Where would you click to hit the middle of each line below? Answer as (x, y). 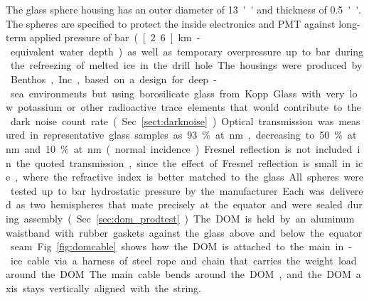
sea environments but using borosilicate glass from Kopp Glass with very (177, 93)
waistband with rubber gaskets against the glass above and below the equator (184, 232)
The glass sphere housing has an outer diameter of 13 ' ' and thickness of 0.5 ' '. (183, 9)
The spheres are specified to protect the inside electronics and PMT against (171, 23)
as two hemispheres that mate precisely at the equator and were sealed (179, 204)
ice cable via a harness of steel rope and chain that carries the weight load (183, 260)
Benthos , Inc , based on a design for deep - (113, 79)
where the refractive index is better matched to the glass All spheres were (193, 177)
